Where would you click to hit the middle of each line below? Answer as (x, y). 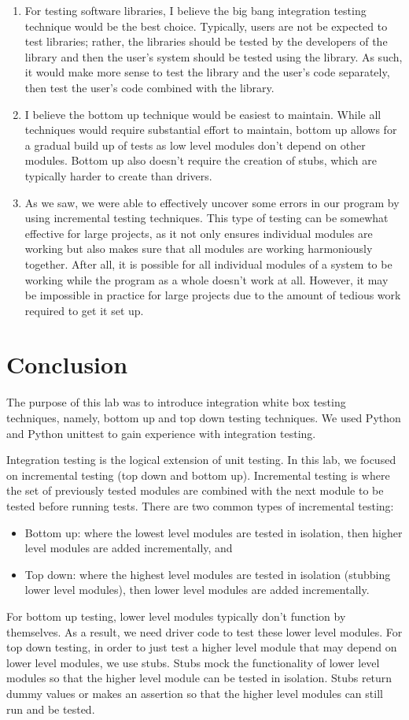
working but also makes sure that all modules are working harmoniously (199, 249)
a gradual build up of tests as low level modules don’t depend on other (195, 145)
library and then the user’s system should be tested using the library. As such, (214, 56)
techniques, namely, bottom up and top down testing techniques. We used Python (204, 418)
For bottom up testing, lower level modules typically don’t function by (176, 616)
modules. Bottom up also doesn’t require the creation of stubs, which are (201, 160)
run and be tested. (51, 709)
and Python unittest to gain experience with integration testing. (161, 433)
